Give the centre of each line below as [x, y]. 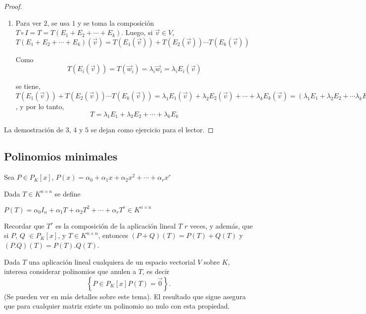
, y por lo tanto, [40, 106]
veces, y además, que [221, 225]
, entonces [113, 235]
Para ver [28, 22]
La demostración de [34, 130]
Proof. [13, 6]
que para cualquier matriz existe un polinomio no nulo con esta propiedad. [117, 306]
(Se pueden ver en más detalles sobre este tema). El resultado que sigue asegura [125, 296]
